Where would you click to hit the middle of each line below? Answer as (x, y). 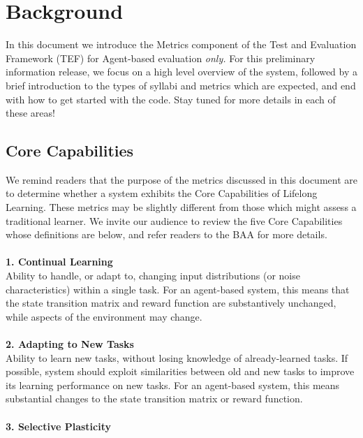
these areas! (30, 113)
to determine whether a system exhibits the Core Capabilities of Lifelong (162, 193)
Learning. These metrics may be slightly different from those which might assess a (181, 207)
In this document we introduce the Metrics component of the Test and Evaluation (181, 44)
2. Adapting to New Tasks (70, 344)
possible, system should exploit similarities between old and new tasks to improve (180, 371)
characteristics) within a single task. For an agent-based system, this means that (178, 289)
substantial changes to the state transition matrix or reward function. (154, 399)
